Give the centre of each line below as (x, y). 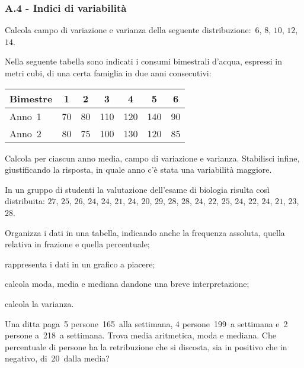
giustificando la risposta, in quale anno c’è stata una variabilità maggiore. (138, 170)
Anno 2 (25, 133)
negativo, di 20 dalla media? (57, 358)
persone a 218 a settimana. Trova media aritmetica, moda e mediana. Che (140, 335)
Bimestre (31, 98)
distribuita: (25, 201)
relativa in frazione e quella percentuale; (77, 244)
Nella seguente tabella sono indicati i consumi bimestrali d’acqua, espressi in (144, 61)
